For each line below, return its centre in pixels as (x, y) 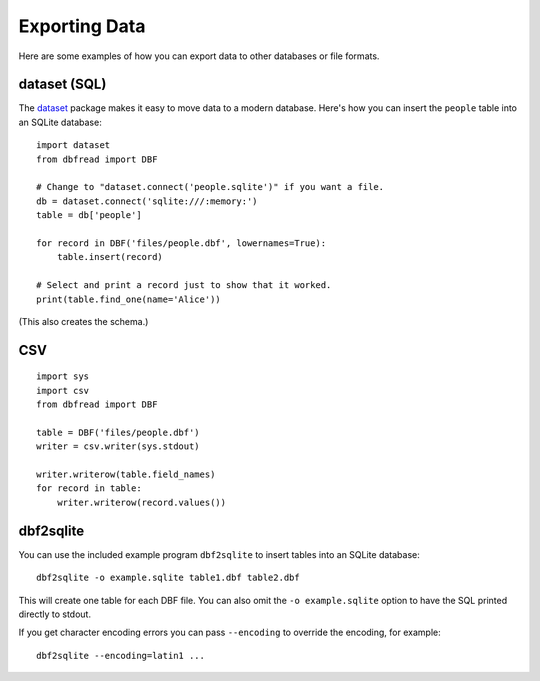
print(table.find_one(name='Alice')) (129, 299)
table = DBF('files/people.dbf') (118, 432)
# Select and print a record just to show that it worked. (184, 285)
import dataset (73, 145)
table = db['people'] (89, 215)
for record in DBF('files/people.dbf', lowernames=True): (181, 243)
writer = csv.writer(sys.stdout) (118, 446)
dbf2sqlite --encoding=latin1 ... (120, 655)
